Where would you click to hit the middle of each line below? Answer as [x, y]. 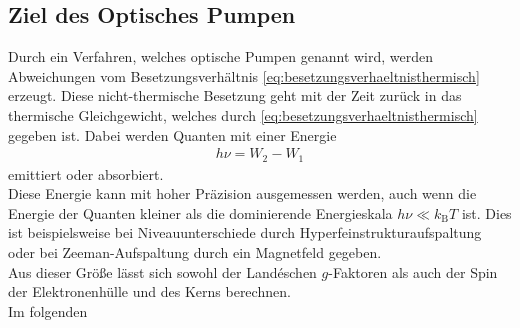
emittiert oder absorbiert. [86, 173]
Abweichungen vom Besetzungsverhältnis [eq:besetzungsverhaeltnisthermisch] [244, 75]
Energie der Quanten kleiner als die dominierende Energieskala [200, 212]
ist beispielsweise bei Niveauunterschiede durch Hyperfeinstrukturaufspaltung [245, 232]
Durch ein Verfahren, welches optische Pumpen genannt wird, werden [221, 56]
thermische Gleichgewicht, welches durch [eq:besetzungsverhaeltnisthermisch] [243, 114]
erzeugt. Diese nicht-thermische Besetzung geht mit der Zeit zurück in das [235, 95]
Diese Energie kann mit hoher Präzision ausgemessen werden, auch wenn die [242, 193]
